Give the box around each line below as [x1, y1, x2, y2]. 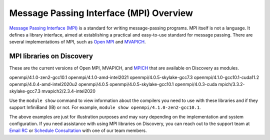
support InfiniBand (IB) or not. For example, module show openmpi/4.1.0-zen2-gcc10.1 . [9, 104, 201, 110]
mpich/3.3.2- [218, 81, 245, 87]
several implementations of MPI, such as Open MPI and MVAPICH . [9, 39, 146, 45]
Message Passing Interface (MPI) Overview [9, 7, 193, 18]
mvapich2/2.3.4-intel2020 [41, 88, 96, 94]
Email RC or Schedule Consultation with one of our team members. [9, 127, 147, 133]
